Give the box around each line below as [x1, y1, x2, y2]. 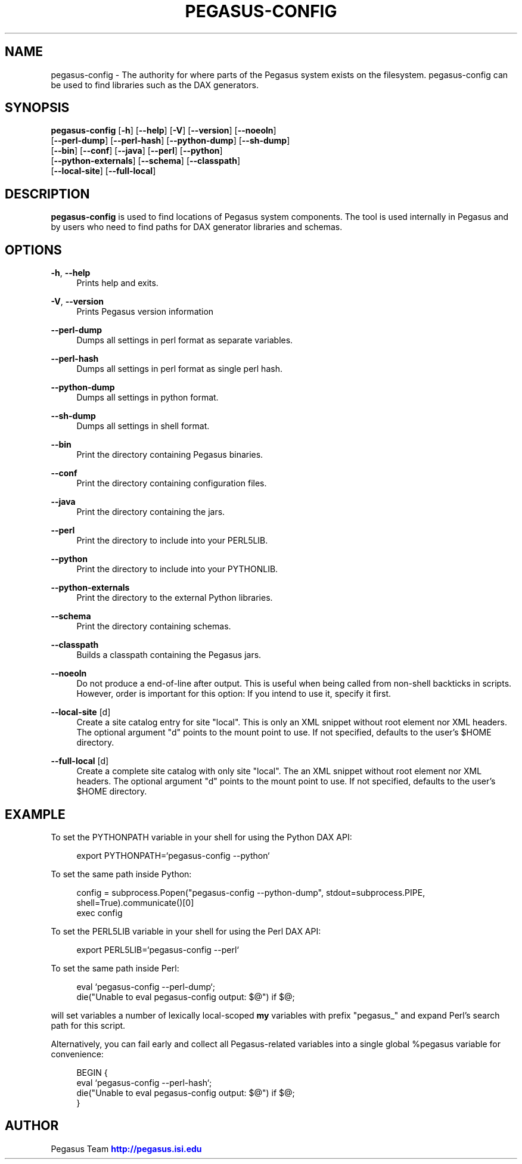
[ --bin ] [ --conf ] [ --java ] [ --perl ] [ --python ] [51, 145, 223, 156]
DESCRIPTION [5, 186, 90, 201]
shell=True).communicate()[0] [76, 897, 194, 908]
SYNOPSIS [5, 100, 70, 116]
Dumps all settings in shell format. [76, 421, 210, 432]
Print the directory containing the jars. [76, 507, 225, 517]
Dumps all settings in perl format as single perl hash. [76, 364, 282, 374]
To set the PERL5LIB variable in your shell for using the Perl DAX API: [51, 926, 321, 936]
